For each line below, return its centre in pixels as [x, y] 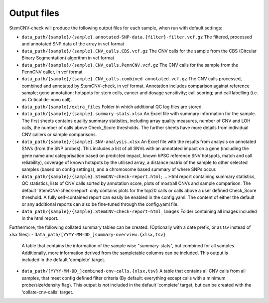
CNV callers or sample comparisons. [59, 135]
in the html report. [40, 218]
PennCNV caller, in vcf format [52, 72]
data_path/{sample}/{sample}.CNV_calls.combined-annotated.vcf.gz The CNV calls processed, [132, 79]
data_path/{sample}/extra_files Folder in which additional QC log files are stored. [112, 107]
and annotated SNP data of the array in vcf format [73, 44]
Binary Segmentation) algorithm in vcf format [68, 58]
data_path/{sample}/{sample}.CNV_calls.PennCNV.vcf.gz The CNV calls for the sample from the [130, 65]
